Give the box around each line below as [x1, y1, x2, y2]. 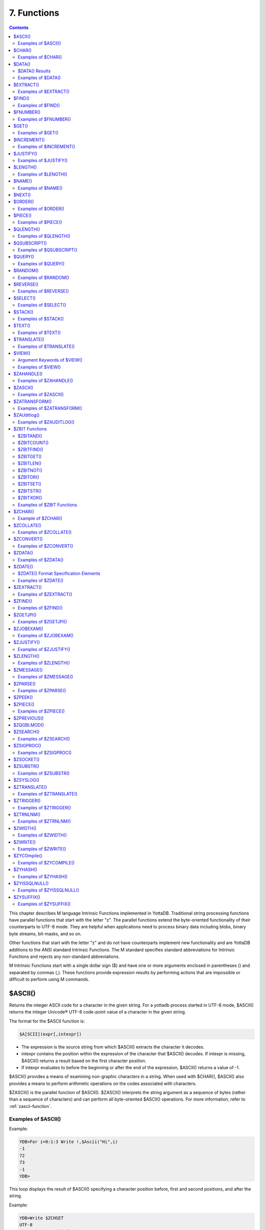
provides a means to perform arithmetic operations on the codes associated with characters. [9, 1080, 197, 1086]
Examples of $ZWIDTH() [18, 832, 67, 838]
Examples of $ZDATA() [18, 556, 64, 563]
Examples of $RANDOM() [18, 275, 70, 280]
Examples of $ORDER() [18, 206, 65, 212]
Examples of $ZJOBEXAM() [18, 632, 74, 638]
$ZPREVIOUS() [13, 715, 44, 721]
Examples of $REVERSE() [18, 288, 69, 294]
